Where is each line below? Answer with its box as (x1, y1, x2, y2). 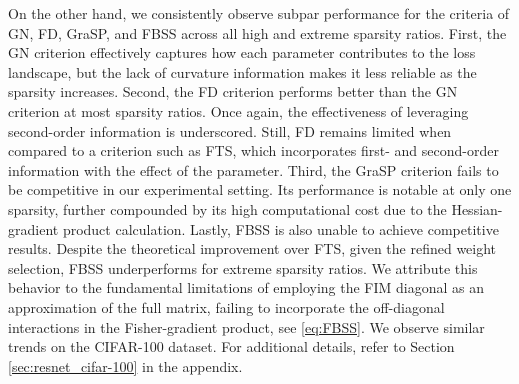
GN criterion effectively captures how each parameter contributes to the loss (8, 42, 476, 63)
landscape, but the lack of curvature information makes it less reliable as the (8, 61, 477, 82)
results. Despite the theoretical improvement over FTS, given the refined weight (8, 238, 497, 259)
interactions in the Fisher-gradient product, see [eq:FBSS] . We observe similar (8, 316, 485, 337)
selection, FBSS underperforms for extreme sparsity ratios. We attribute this (8, 257, 478, 278)
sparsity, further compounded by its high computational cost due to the (8, 198, 447, 219)
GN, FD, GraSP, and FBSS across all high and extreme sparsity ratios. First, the (8, 22, 507, 43)
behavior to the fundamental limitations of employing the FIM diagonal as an (8, 277, 485, 298)
